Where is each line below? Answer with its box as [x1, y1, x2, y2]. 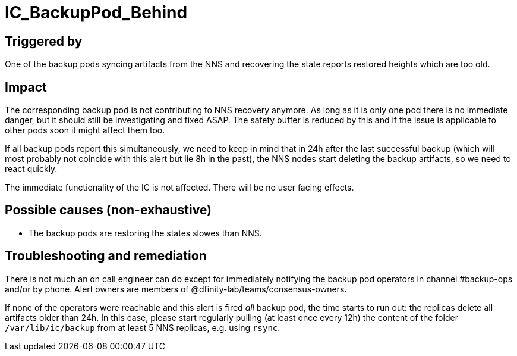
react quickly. [5, 164, 58, 174]
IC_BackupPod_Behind [5, 2, 188, 23]
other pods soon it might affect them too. [5, 125, 165, 136]
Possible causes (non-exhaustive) [5, 202, 212, 218]
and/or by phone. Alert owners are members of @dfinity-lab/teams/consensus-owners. [5, 283, 347, 294]
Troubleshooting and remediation [5, 248, 207, 264]
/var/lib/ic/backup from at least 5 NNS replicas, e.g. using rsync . [5, 322, 280, 333]
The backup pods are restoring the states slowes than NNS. [29, 227, 262, 238]
